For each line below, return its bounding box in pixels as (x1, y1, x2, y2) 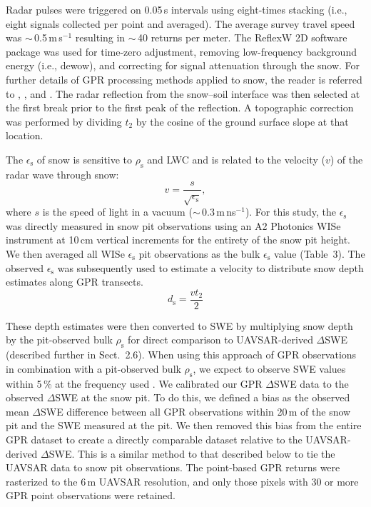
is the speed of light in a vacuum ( (42, 204, 193, 219)
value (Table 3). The (274, 246, 365, 261)
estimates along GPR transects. (6, 274, 143, 289)
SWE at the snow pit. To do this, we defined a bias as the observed (55, 390, 350, 405)
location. (6, 128, 44, 143)
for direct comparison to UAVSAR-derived (128, 332, 313, 347)
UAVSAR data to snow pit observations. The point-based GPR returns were (6, 460, 340, 475)
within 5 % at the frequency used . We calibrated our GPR (6, 376, 263, 391)
